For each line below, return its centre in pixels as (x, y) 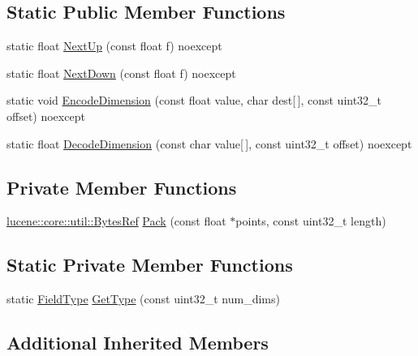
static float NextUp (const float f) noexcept (114, 46)
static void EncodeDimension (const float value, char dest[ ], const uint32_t (194, 100)
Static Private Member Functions (150, 265)
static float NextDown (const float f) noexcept (121, 73)
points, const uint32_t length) (311, 221)
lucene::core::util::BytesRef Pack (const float (116, 221)
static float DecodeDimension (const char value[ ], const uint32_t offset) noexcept (209, 143)
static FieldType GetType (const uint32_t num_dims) (143, 299)
